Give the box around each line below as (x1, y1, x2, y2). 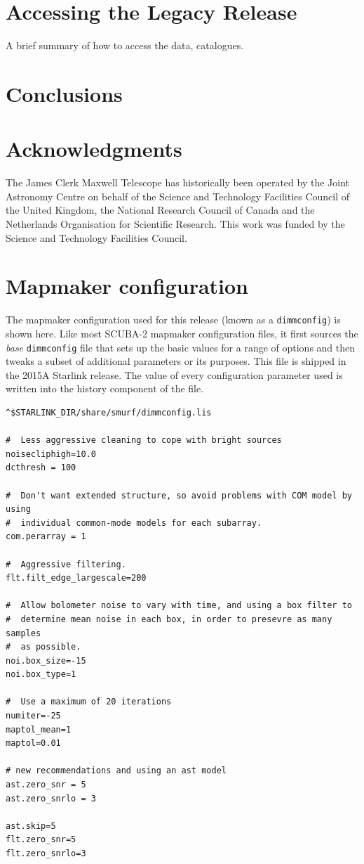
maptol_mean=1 (6, 724, 72, 735)
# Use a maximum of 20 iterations (6, 697, 172, 707)
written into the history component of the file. (6, 381, 204, 396)
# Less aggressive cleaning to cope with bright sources (6, 435, 282, 446)
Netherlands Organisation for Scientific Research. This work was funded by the (6, 217, 345, 231)
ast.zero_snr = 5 (6, 780, 86, 790)
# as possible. (6, 642, 81, 652)
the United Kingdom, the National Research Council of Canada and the (6, 202, 315, 217)
